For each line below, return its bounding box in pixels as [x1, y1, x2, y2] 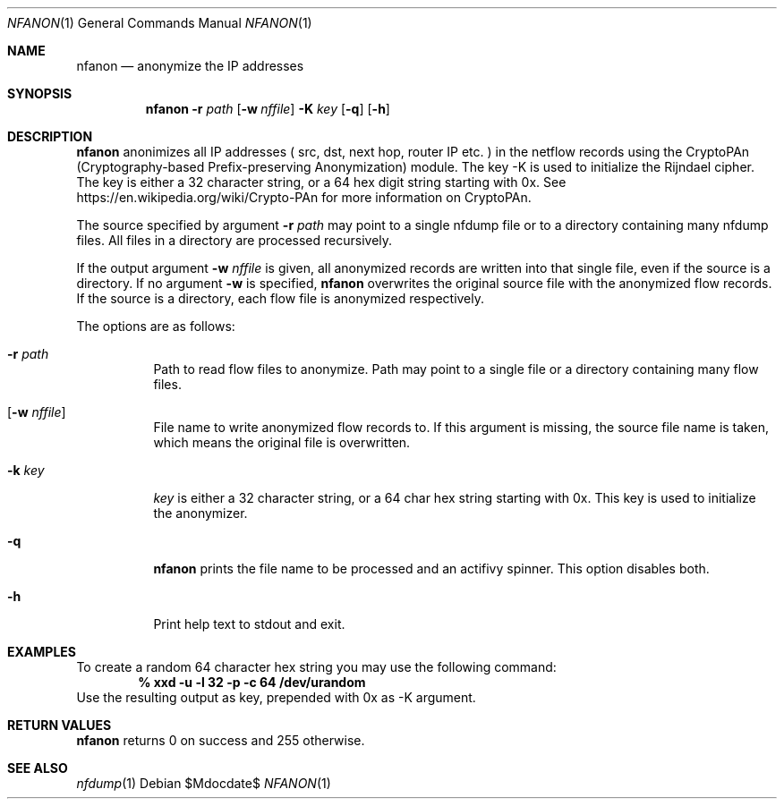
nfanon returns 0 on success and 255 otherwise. [76, 733, 365, 748]
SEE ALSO [7, 760, 68, 776]
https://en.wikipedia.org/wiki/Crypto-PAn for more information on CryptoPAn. [76, 190, 532, 205]
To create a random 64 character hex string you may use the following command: [76, 659, 557, 674]
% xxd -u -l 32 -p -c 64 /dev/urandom [138, 674, 366, 690]
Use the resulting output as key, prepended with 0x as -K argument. [76, 690, 476, 705]
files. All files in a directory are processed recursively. [76, 233, 393, 248]
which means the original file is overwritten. [153, 435, 411, 450]
